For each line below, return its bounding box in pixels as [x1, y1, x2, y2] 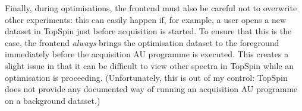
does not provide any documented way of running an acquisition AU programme [5, 83, 298, 95]
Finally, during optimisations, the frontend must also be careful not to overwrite [5, 2, 297, 14]
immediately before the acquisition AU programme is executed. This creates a [5, 48, 289, 60]
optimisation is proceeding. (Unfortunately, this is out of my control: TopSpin [5, 71, 288, 83]
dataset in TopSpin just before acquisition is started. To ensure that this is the [5, 25, 292, 37]
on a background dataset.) [5, 94, 100, 106]
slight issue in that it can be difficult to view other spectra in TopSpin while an [5, 59, 294, 71]
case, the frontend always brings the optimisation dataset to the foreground [5, 36, 279, 48]
